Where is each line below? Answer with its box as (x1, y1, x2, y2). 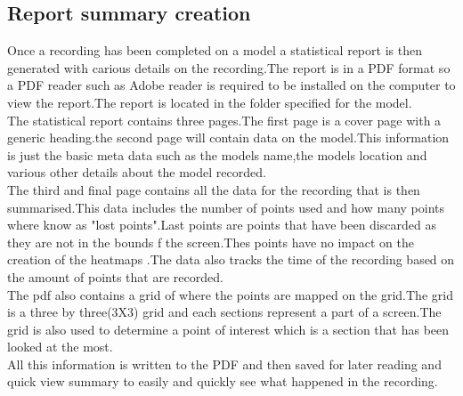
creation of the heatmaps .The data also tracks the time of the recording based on (7, 250, 455, 269)
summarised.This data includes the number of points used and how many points (7, 198, 445, 216)
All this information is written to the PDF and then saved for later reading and (7, 354, 442, 373)
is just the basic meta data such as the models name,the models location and (7, 145, 427, 164)
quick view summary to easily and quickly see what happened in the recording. (7, 372, 438, 391)
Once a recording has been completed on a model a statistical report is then (7, 41, 422, 60)
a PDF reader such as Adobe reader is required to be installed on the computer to (7, 76, 456, 94)
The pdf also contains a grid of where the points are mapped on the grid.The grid (7, 285, 453, 303)
